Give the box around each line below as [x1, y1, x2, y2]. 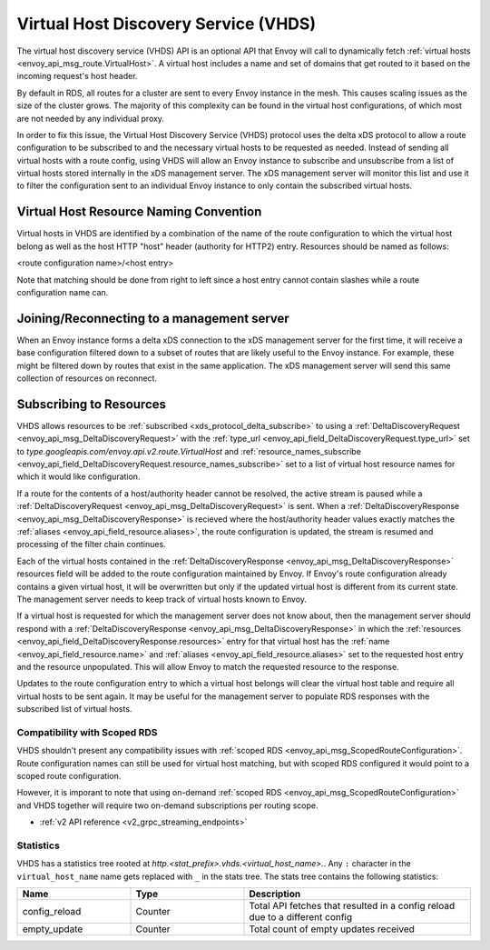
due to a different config [249, 911, 353, 924]
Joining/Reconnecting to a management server [16, 310, 289, 326]
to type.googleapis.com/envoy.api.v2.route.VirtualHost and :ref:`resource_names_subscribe [16, 445, 362, 456]
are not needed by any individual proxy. [16, 113, 165, 124]
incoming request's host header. [16, 71, 138, 82]
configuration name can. [16, 286, 109, 297]
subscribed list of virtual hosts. [16, 704, 132, 715]
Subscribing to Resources [16, 396, 167, 412]
